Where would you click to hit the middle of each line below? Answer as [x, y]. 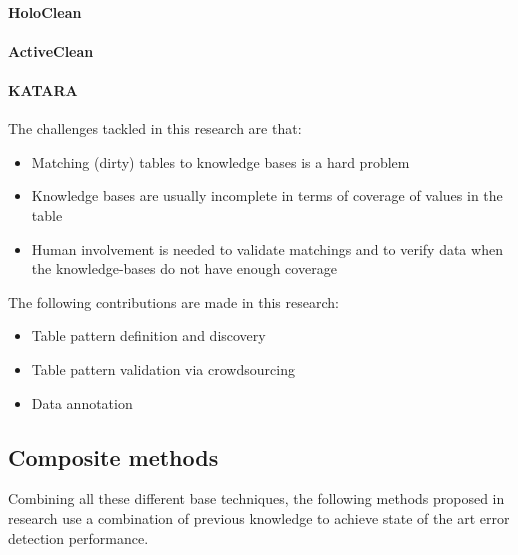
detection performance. [78, 537]
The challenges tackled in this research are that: [155, 128]
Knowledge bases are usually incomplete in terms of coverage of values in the [267, 195]
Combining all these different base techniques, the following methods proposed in [256, 498]
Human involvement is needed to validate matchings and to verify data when [267, 248]
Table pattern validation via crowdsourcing [163, 368]
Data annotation [82, 402]
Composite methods [113, 456]
